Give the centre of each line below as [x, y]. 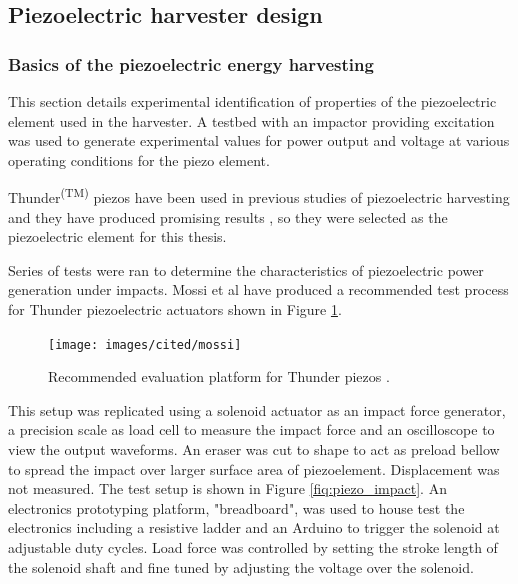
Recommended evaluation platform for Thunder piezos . [219, 376]
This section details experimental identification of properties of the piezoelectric [252, 101]
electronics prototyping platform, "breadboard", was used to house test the [236, 507]
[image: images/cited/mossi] [145, 344]
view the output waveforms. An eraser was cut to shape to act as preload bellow [254, 449]
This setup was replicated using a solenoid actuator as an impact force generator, [257, 409]
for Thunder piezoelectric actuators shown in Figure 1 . [175, 309]
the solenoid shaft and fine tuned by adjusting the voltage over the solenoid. [241, 566]
